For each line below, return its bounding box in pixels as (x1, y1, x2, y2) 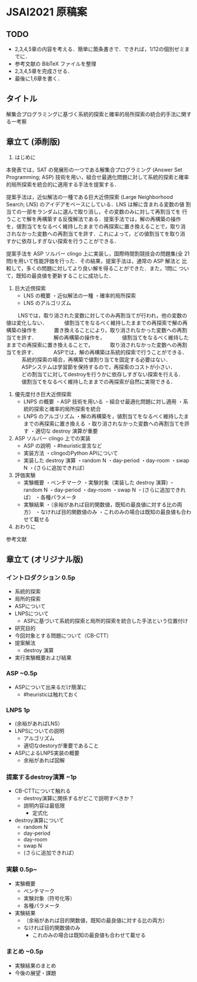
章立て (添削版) (6, 137, 61, 147)
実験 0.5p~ (6, 865, 38, 874)
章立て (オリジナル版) (6, 555, 84, 565)
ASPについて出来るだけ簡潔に (14, 684, 87, 691)
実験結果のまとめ (14, 962, 56, 969)
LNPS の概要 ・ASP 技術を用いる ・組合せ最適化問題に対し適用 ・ (23, 398, 183, 405)
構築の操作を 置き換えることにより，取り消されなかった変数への (6, 326, 178, 333)
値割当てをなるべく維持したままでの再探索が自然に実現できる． (21, 378, 176, 385)
